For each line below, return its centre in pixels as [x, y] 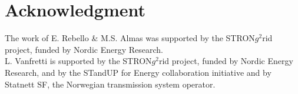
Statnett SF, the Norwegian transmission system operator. [110, 84]
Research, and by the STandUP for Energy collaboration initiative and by [138, 72]
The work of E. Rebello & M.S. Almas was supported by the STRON [130, 38]
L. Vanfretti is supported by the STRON [78, 61]
